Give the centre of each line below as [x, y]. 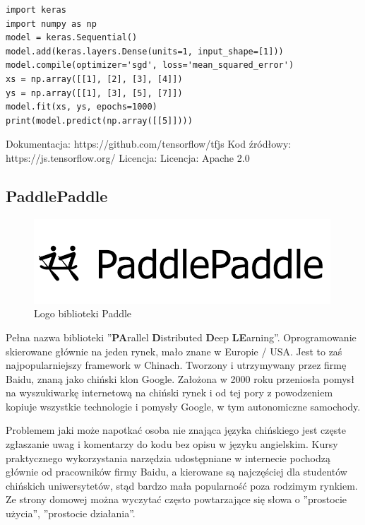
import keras [36, 10]
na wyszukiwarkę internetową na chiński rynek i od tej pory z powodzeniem [169, 393]
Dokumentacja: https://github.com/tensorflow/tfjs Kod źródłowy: [149, 144]
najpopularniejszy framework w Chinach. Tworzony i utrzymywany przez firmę [176, 365]
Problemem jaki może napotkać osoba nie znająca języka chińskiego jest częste [176, 430]
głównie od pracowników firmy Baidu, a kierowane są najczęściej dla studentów [176, 472]
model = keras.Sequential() [72, 38]
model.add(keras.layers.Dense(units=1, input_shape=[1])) [145, 51]
